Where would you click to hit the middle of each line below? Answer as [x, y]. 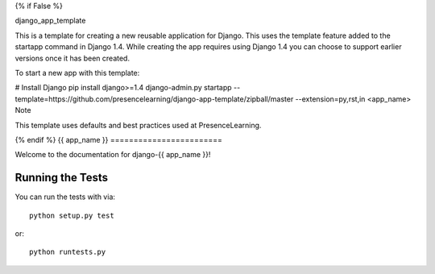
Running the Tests [62, 178]
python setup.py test [72, 215]
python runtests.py [68, 252]
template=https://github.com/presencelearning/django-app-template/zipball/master [154, 99]
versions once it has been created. [72, 58]
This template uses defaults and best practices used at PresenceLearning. [138, 125]
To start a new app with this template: [77, 73]
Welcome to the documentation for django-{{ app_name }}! [113, 155]
